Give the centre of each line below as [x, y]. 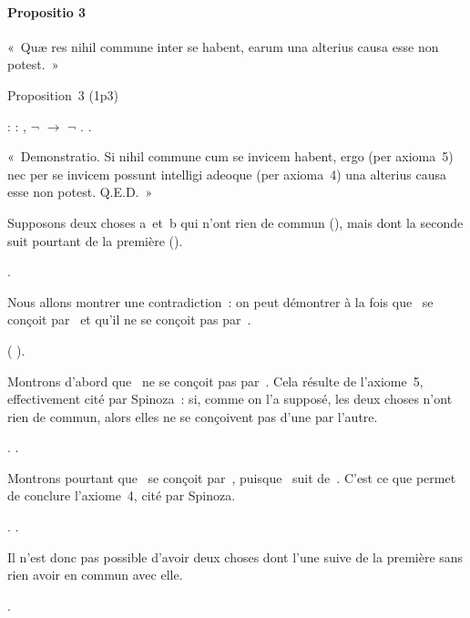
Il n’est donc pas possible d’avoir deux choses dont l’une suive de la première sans [235, 556]
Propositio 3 [47, 11]
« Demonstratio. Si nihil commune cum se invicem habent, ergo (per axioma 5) [230, 156]
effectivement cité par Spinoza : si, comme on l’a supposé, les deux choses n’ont [230, 399]
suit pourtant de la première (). [95, 240]
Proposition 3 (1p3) [63, 94]
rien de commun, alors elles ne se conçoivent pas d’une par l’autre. [193, 416]
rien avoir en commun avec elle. [95, 575]
